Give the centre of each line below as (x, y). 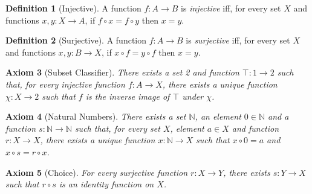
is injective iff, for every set (231, 8)
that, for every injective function (65, 84)
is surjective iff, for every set (238, 40)
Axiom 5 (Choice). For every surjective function (97, 172)
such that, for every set (117, 128)
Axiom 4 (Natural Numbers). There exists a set (96, 116)
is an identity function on (106, 184)
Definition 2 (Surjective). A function (76, 40)
